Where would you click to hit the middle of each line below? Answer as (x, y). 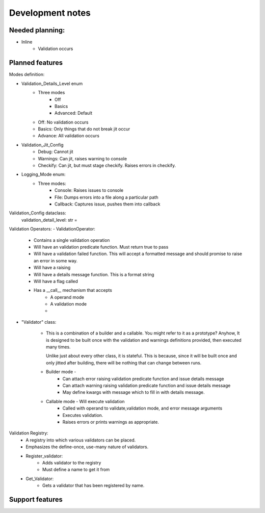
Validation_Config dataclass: (38, 213)
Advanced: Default (74, 113)
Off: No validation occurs (63, 122)
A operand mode (67, 297)
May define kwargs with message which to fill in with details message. (133, 392)
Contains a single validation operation (72, 240)
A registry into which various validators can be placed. (81, 440)
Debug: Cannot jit (56, 152)
